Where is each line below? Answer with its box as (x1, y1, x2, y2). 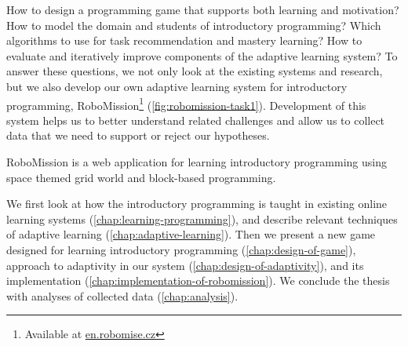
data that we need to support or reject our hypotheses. (6, 127, 270, 144)
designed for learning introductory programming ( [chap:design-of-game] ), (6, 241, 356, 257)
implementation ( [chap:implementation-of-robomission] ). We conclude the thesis (6, 272, 390, 289)
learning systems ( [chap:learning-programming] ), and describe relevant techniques (6, 210, 398, 227)
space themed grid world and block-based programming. (6, 169, 276, 185)
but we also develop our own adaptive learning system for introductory (6, 78, 348, 94)
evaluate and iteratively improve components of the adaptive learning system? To (6, 47, 398, 64)
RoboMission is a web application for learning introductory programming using (6, 154, 387, 169)
